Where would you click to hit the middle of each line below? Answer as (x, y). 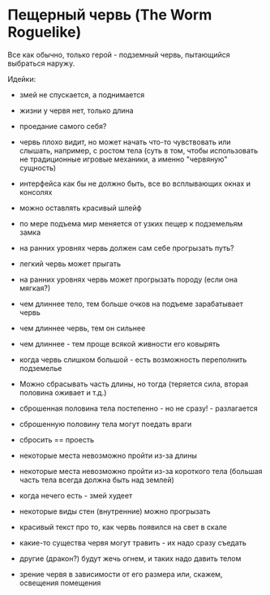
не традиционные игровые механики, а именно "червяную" (123, 159)
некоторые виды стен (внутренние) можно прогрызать (115, 511)
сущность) (38, 167)
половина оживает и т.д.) (63, 392)
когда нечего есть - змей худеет (76, 495)
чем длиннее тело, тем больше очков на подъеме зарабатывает (131, 304)
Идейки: (22, 79)
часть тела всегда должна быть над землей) (97, 480)
